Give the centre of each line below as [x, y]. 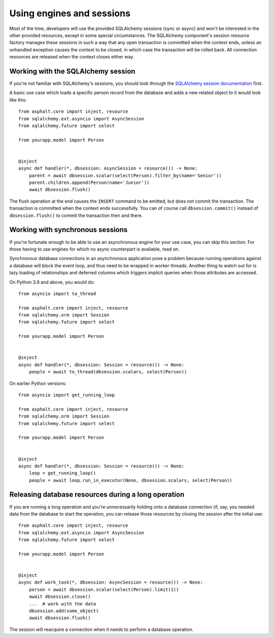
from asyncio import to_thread [57, 294]
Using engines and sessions [70, 13]
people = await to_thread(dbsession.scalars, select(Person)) [108, 372]
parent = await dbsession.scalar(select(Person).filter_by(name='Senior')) [125, 176]
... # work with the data [62, 604]
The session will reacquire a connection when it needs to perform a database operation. [101, 629]
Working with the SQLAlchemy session [72, 71]
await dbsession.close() [60, 597]
